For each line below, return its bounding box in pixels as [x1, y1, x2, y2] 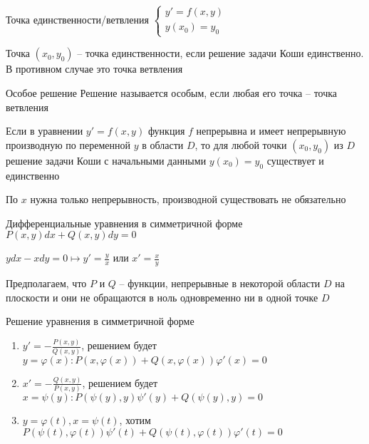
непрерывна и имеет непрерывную [196, 123, 346, 138]
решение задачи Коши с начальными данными [6, 153, 207, 167]
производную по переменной [6, 137, 130, 152]
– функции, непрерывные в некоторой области [119, 276, 321, 291]
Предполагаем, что [6, 276, 87, 291]
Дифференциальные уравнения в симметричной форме [6, 215, 243, 230]
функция [147, 123, 185, 138]
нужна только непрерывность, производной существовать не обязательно [30, 192, 346, 207]
